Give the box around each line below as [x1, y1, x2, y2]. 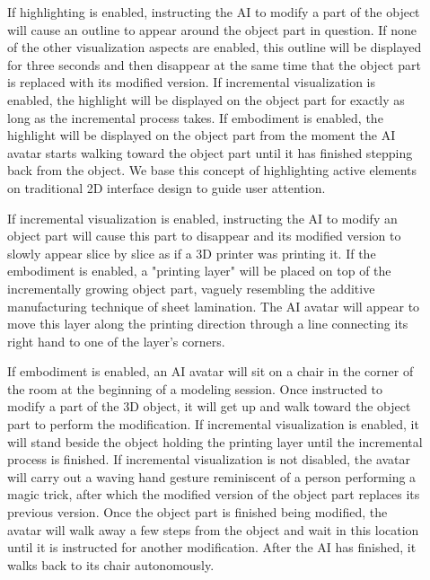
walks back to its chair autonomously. [7, 555, 215, 574]
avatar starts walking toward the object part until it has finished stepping [7, 143, 413, 162]
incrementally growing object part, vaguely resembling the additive [7, 278, 375, 297]
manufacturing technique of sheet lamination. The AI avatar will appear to [7, 296, 420, 315]
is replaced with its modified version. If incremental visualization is [7, 73, 376, 92]
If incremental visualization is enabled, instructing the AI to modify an [7, 208, 398, 227]
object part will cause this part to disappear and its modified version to [7, 226, 401, 245]
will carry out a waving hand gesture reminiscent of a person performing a [7, 467, 417, 486]
